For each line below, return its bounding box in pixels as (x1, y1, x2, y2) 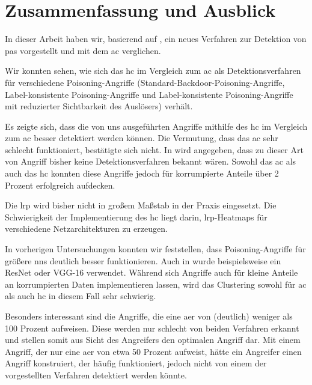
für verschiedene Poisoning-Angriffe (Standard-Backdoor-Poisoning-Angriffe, (5, 76, 285, 88)
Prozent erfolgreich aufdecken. (5, 178, 115, 191)
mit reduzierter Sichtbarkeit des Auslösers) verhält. (5, 100, 193, 112)
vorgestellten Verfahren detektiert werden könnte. (5, 368, 187, 381)
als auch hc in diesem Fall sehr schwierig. (5, 290, 156, 302)
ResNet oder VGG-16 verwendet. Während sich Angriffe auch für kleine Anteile (5, 266, 298, 279)
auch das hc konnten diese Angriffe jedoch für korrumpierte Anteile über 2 (5, 167, 279, 180)
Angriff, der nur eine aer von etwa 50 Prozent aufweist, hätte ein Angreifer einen (5, 345, 302, 357)
